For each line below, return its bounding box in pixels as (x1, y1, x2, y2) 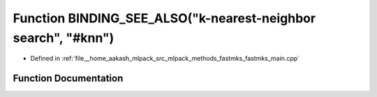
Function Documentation (13, 73, 124, 84)
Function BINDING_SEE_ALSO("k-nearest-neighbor (13, 10, 316, 26)
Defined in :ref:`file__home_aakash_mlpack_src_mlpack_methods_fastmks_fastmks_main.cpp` (30, 54, 300, 63)
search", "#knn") (13, 30, 114, 45)
